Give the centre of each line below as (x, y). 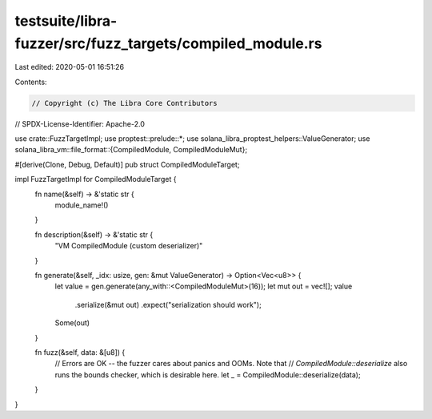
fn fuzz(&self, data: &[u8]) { (80, 352)
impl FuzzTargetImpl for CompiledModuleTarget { (96, 179)
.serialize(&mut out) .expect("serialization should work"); (168, 304)
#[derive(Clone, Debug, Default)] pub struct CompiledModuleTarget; (127, 164)
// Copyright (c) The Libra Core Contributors (124, 103)
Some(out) (72, 323)
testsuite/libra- (66, 21)
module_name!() (82, 205)
